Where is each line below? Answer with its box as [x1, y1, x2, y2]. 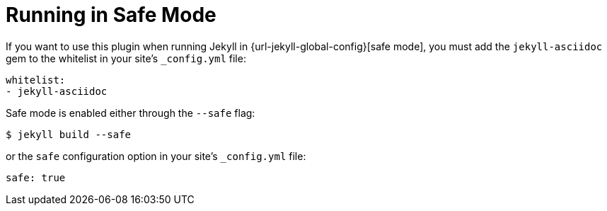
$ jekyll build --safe [6, 128, 132, 140]
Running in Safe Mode [6, 3, 216, 27]
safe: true [6, 171, 66, 183]
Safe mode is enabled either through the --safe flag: [6, 106, 255, 119]
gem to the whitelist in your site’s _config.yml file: [6, 52, 246, 64]
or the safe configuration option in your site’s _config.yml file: [6, 149, 306, 162]
